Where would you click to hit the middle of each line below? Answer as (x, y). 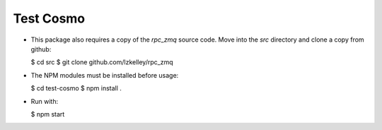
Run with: (45, 101)
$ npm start (48, 114)
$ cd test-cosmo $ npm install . (76, 88)
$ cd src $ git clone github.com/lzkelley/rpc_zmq (102, 62)
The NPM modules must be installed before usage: (105, 75)
